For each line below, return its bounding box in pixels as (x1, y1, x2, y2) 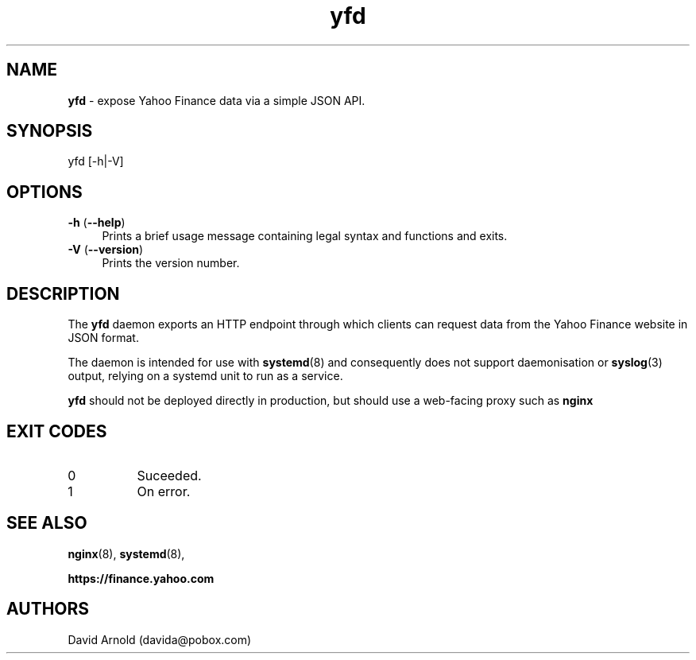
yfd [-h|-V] (68, 154, 124, 169)
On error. (137, 483, 191, 499)
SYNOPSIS (6, 121, 93, 142)
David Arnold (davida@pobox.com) (68, 632, 252, 646)
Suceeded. (137, 467, 202, 483)
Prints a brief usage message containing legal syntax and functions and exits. (102, 229, 508, 243)
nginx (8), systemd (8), (68, 546, 185, 561)
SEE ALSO (6, 513, 87, 534)
